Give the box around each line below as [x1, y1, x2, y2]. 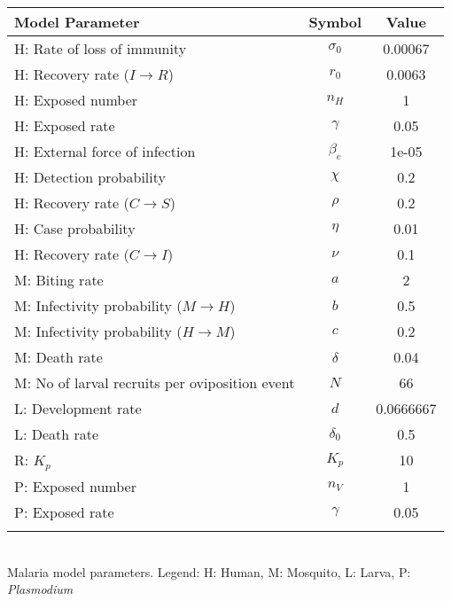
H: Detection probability [14, 167, 166, 187]
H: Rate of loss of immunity [14, 38, 187, 59]
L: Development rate [14, 398, 142, 418]
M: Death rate [14, 347, 103, 367]
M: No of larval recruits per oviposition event [14, 372, 295, 393]
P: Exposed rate [14, 501, 114, 522]
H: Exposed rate [14, 115, 115, 136]
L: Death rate [14, 424, 99, 444]
